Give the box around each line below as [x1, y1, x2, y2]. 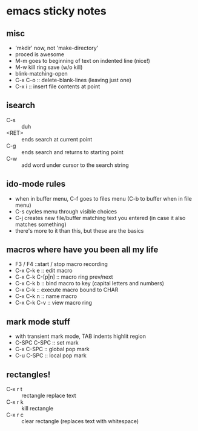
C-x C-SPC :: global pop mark [15, 346, 90, 353]
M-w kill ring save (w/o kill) [15, 63, 83, 71]
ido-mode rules [6, 179, 65, 189]
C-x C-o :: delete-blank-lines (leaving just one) [15, 77, 132, 83]
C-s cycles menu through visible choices [15, 207, 117, 215]
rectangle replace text [21, 392, 76, 400]
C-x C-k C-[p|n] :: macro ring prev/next [15, 273, 113, 280]
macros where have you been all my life [6, 245, 159, 255]
